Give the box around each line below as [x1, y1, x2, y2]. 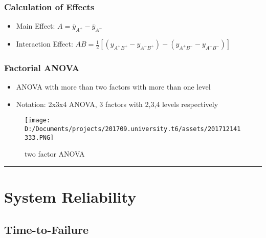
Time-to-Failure [4, 221, 88, 237]
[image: [25, 117, 51, 124]
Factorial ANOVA [4, 61, 79, 74]
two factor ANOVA [25, 148, 85, 159]
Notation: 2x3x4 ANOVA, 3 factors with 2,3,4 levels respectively [16, 98, 218, 109]
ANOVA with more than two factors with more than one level [16, 81, 211, 92]
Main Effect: [16, 20, 55, 31]
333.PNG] [25, 134, 54, 141]
